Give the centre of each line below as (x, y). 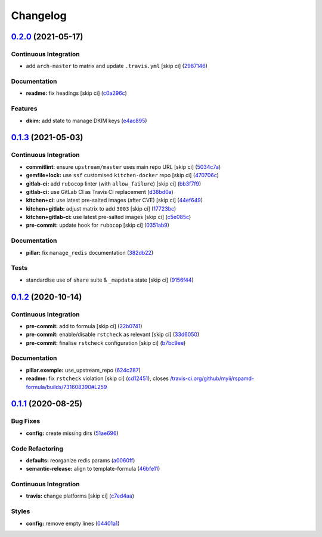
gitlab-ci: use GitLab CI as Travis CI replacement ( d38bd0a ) (100, 192)
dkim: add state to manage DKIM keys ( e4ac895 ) (86, 121)
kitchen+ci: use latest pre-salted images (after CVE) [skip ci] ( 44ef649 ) (114, 200)
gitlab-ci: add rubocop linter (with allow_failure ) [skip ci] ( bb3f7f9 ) (114, 183)
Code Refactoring (37, 449)
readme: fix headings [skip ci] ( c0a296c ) (77, 93)
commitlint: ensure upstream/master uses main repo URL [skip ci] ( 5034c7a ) (123, 166)
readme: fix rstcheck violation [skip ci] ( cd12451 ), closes (97, 378)
